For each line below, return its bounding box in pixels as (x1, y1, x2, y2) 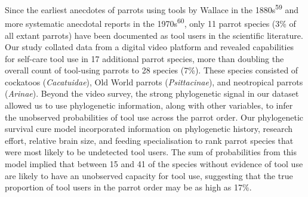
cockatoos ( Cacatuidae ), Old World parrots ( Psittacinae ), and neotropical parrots (5, 75, 303, 88)
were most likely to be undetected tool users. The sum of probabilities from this (5, 146, 297, 158)
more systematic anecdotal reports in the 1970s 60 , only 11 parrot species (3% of (5, 16, 296, 29)
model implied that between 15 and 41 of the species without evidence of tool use (5, 158, 303, 170)
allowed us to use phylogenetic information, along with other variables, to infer (5, 99, 293, 112)
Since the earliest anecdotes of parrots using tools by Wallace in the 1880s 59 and (5, 2, 299, 16)
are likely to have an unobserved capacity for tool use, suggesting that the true (5, 169, 293, 181)
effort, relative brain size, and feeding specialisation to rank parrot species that (5, 134, 294, 146)
